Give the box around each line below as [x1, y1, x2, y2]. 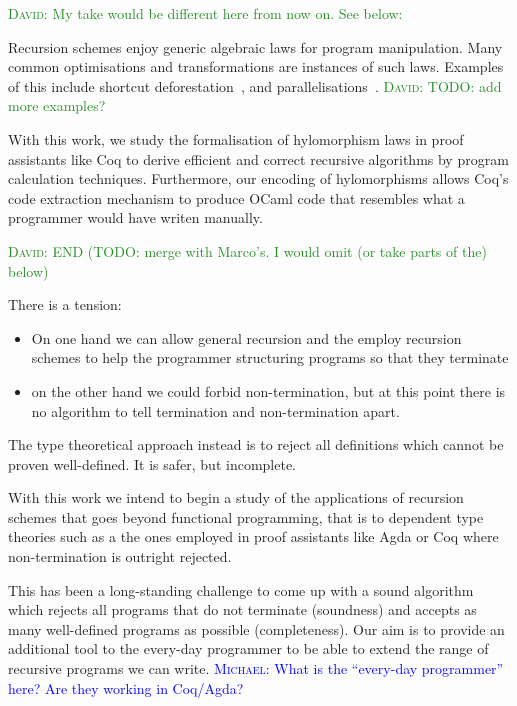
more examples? [8, 95, 106, 116]
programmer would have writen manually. [8, 207, 263, 228]
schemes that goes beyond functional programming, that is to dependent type [8, 506, 484, 527]
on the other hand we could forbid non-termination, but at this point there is [31, 380, 506, 401]
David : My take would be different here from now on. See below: [8, 3, 403, 23]
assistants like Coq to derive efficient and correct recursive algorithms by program [8, 148, 509, 169]
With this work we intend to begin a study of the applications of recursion [8, 487, 464, 508]
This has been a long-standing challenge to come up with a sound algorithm [8, 579, 474, 600]
